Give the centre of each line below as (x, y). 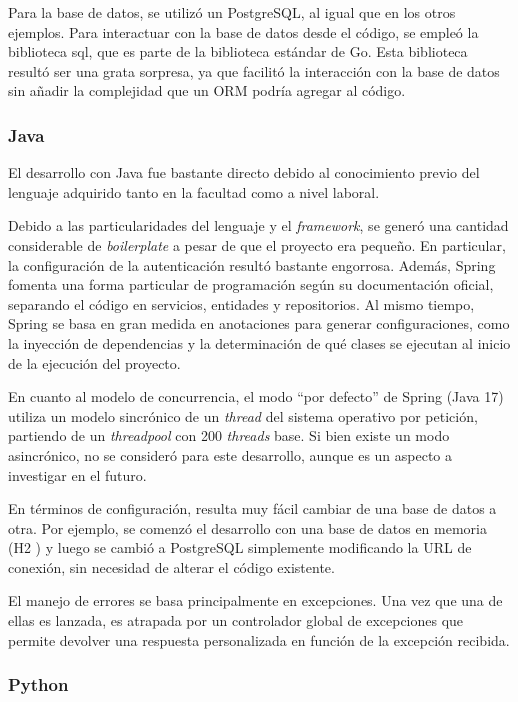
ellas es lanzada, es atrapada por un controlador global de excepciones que (236, 620)
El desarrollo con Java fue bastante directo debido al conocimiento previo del (244, 172)
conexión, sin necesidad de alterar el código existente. (171, 566)
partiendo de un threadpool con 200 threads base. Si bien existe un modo (229, 435)
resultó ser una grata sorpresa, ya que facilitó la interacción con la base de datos (254, 70)
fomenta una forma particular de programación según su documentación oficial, (251, 284)
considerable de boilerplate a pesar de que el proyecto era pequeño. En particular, (257, 244)
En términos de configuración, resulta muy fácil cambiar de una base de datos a (252, 508)
